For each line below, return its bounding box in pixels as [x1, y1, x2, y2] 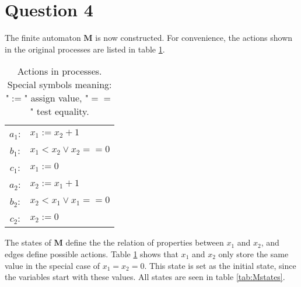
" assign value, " [24, 91, 89, 105]
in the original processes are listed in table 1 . [5, 43, 165, 55]
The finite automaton [5, 32, 81, 44]
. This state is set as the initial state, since [144, 259, 296, 271]
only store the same [218, 247, 289, 260]
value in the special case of [5, 259, 100, 271]
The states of [5, 236, 51, 249]
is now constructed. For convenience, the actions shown [95, 32, 293, 44]
